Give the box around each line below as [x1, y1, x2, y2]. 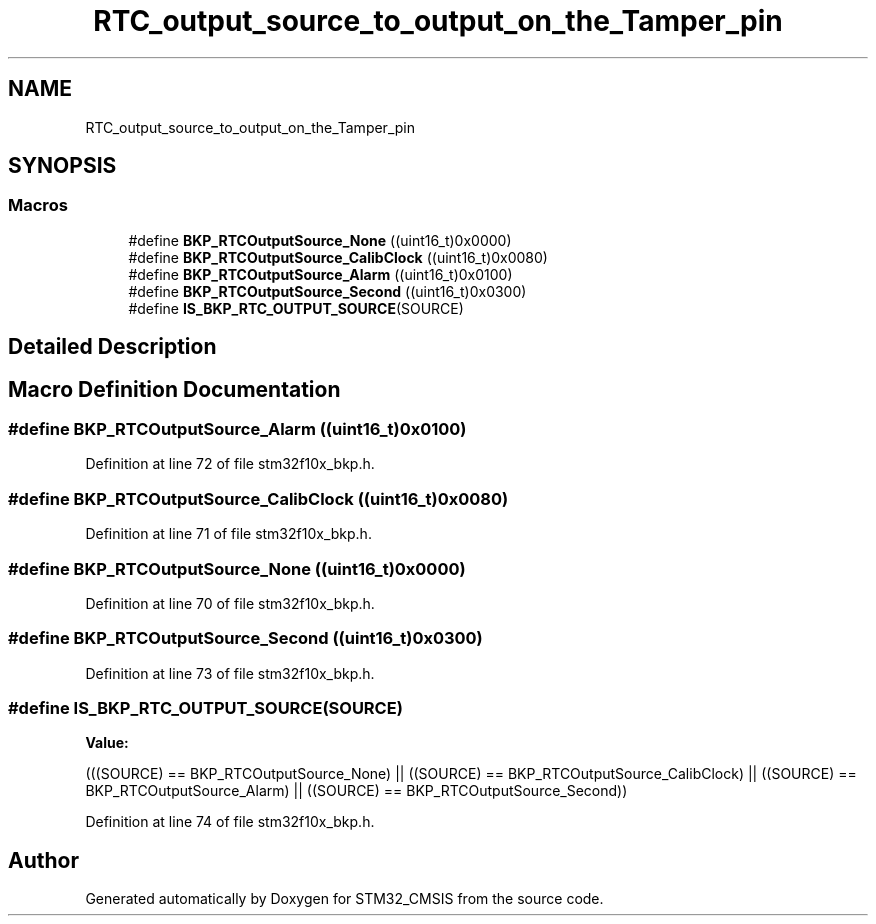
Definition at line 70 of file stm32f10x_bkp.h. [85, 594, 375, 612]
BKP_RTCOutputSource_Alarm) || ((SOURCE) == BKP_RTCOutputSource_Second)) [85, 782, 628, 800]
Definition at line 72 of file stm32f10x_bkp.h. [85, 455, 375, 473]
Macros [8, 195, 68, 216]
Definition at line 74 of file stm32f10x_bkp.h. [85, 813, 375, 831]
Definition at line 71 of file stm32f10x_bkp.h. [85, 525, 372, 543]
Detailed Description [8, 334, 217, 360]
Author [8, 847, 79, 873]
